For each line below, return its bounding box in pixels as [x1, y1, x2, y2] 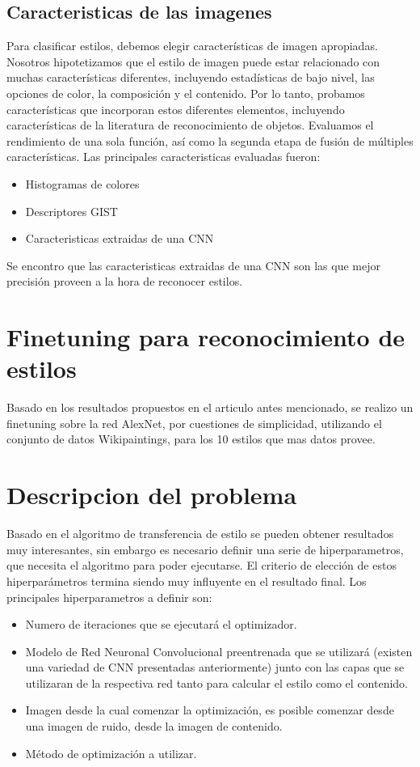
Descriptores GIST [25, 202, 118, 219]
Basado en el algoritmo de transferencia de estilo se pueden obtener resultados [6, 525, 394, 542]
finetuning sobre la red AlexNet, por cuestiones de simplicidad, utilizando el [6, 414, 382, 431]
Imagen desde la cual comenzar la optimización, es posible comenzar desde [25, 701, 394, 718]
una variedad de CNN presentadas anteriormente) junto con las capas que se [25, 659, 405, 676]
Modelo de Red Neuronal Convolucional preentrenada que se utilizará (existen [25, 642, 413, 659]
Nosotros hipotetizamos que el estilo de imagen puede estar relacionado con [6, 53, 380, 70]
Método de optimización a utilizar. [25, 744, 197, 761]
